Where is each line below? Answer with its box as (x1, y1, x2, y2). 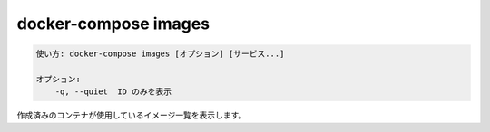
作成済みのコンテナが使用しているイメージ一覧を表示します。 (16, 109, 247, 121)
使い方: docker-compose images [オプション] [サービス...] (35, 49, 285, 59)
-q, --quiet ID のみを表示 (54, 87, 172, 97)
